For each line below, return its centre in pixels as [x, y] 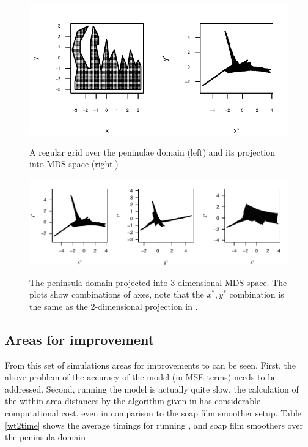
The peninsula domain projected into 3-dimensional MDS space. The [158, 282]
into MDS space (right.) [74, 164]
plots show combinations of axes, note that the [117, 294]
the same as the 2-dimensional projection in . [114, 306]
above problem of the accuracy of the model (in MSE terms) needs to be [141, 377]
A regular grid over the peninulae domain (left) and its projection [152, 152]
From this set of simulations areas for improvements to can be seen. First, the [150, 365]
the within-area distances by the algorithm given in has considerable [133, 401]
